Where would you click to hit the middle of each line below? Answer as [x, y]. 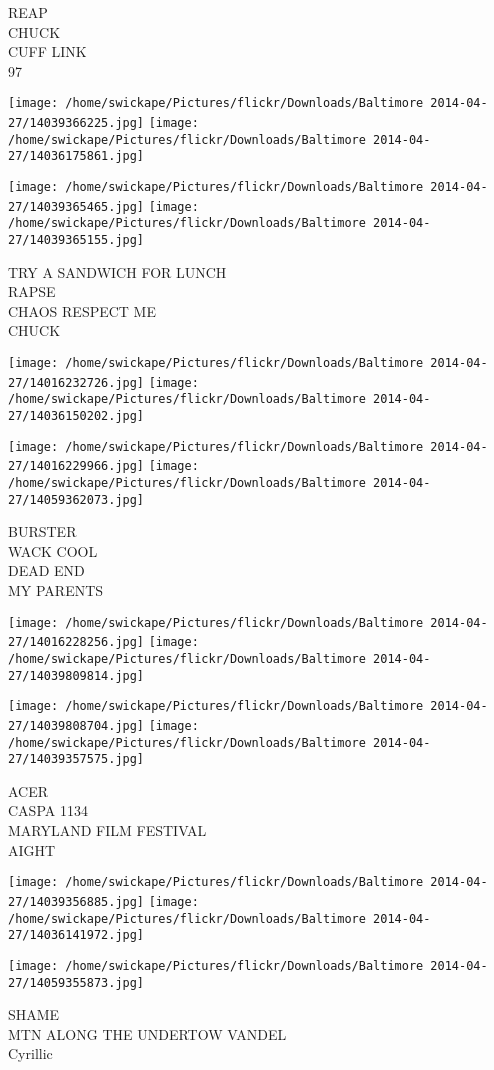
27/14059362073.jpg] [76, 499]
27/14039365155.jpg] [76, 239]
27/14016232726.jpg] [76, 382]
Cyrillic [30, 1053]
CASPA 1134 [48, 810]
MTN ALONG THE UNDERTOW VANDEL [147, 1033]
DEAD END [46, 570]
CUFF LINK [47, 51]
